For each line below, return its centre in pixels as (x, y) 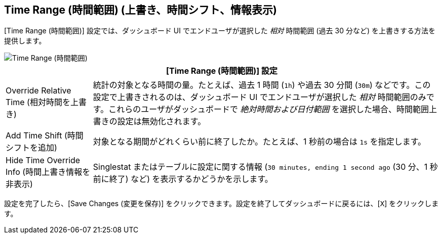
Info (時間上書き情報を (48, 172)
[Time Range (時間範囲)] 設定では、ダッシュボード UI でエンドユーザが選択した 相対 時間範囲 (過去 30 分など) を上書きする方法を (220, 31)
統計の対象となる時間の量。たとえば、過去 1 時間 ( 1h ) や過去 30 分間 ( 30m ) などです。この (262, 85)
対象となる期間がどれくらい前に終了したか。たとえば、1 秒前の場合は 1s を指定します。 (259, 142)
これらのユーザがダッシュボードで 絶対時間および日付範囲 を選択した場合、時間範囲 (269, 109)
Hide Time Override (43, 160)
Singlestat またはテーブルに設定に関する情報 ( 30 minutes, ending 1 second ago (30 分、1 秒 (265, 167)
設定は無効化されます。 (162, 122)
